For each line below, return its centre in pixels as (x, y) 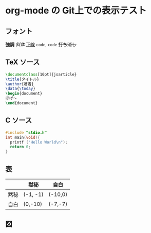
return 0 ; (20, 147)
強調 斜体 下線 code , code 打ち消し (41, 44)
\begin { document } (24, 94)
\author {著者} (20, 84)
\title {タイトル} (22, 79)
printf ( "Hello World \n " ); (39, 142)
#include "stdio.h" (26, 132)
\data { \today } (21, 89)
